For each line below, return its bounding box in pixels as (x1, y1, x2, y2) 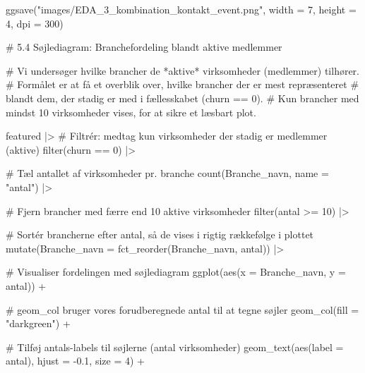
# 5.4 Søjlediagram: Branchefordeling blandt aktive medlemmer (6, 39, 282, 54)
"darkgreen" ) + (6, 316, 71, 331)
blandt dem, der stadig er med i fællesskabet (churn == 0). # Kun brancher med (6, 90, 359, 105)
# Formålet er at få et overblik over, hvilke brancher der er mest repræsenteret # (6, 77, 359, 92)
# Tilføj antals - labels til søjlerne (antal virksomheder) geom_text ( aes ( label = (6, 339, 344, 354)
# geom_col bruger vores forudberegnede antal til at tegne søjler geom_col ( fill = (6, 302, 359, 317)
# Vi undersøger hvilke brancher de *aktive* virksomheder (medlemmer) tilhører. (6, 63, 360, 78)
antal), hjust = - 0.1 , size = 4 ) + (6, 353, 145, 368)
